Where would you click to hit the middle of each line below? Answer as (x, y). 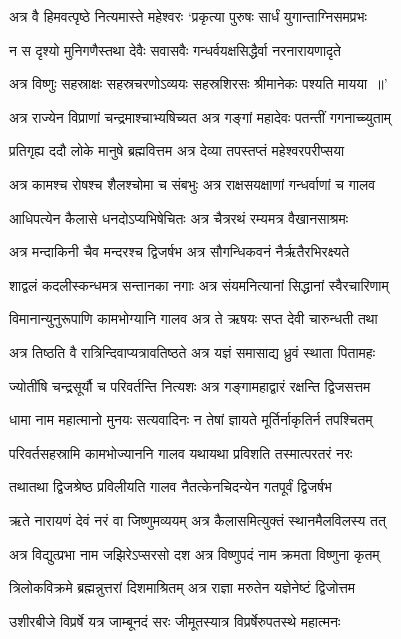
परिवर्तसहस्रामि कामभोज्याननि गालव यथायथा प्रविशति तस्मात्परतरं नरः (181, 452)
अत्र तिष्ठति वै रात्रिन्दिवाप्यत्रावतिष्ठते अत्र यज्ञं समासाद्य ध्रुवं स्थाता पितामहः (192, 351)
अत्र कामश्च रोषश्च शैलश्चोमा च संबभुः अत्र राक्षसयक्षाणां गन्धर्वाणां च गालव (192, 183)
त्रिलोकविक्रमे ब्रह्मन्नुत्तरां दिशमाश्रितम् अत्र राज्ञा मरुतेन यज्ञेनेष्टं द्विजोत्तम (182, 587)
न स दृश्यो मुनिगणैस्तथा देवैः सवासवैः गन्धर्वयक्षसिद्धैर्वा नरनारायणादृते (175, 49)
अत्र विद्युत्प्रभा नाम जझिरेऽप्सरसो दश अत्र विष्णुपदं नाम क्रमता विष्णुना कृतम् (194, 553)
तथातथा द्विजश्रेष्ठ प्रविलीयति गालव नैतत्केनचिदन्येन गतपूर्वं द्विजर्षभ (170, 486)
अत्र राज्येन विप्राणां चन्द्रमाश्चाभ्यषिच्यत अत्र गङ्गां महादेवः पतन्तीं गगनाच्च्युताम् (200, 116)
